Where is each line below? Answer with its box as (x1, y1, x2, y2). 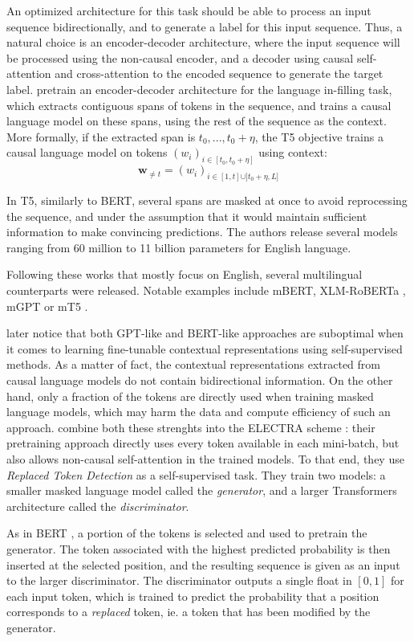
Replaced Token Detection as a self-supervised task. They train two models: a (6, 466, 386, 483)
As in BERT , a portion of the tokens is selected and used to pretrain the (6, 525, 367, 541)
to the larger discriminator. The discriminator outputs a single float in (6, 572, 352, 589)
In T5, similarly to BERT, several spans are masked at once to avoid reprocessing (6, 192, 408, 209)
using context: (258, 144, 327, 161)
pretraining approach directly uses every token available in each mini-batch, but (6, 435, 400, 451)
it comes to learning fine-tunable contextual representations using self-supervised (6, 340, 403, 357)
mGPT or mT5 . (6, 297, 88, 314)
